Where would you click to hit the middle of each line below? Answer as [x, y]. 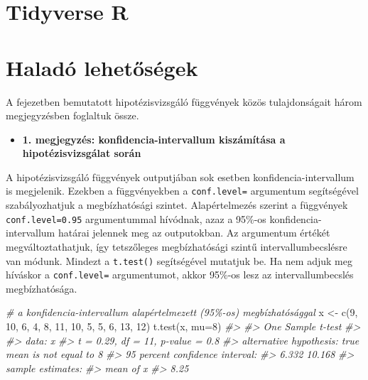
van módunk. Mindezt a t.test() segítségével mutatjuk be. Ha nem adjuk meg [179, 260]
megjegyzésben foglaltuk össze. [72, 115]
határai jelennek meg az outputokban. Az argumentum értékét [194, 233]
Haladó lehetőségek [102, 67]
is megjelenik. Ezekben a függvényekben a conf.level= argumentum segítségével [182, 191]
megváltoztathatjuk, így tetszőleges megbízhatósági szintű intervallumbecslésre [177, 246]
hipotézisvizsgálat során [82, 153]
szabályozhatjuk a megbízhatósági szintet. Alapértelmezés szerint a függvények [177, 205]
